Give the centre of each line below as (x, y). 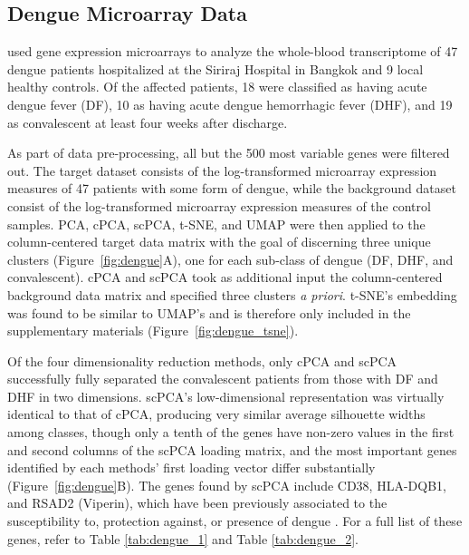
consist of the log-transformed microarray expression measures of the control (219, 205)
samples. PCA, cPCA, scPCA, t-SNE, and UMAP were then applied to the (216, 224)
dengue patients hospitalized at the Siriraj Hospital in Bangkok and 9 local (215, 68)
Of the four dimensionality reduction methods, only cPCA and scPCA (202, 360)
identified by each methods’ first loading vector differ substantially (191, 467)
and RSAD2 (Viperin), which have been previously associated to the (197, 503)
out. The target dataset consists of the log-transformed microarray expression (222, 170)
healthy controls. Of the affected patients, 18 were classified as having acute (217, 87)
